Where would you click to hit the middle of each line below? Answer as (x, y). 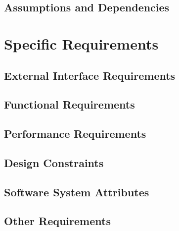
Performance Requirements (75, 134)
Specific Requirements (81, 43)
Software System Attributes (77, 192)
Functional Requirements (69, 104)
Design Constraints (54, 162)
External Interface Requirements (90, 75)
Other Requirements (57, 221)
